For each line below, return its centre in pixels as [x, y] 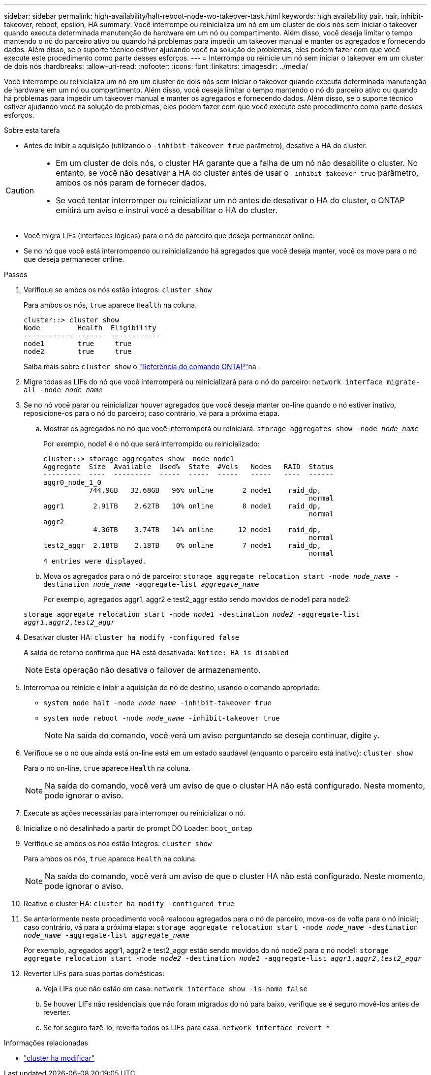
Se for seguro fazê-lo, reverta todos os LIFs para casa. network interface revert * [187, 1028]
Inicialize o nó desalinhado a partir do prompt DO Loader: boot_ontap [138, 828]
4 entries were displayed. [95, 561]
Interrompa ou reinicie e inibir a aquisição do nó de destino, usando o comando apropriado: [172, 687]
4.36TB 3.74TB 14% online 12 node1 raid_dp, [207, 530]
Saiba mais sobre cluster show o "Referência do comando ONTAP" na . [142, 366]
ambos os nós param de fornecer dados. [131, 183]
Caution [20, 190]
